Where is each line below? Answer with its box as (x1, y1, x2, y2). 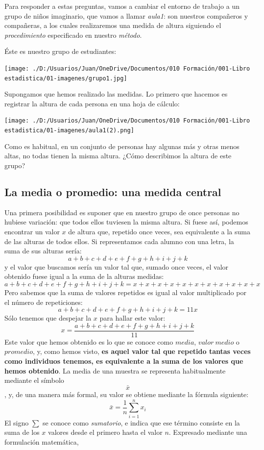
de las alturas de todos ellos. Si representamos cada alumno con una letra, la (4, 236, 234, 246)
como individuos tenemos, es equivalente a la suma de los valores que (4, 355, 243, 366)
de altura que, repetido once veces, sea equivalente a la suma (68, 226, 250, 236)
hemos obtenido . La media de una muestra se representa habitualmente (4, 365, 226, 375)
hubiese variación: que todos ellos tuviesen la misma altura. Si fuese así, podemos (4, 217, 248, 227)
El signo (4, 417, 29, 427)
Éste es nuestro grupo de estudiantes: (4, 46, 117, 56)
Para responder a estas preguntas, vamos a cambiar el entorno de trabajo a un (4, 1, 240, 11)
